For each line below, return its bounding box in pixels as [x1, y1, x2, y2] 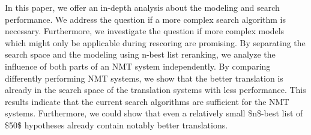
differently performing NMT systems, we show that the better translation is [5, 71, 283, 84]
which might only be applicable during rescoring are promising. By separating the [5, 36, 306, 49]
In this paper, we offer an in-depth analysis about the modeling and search [5, 1, 280, 13]
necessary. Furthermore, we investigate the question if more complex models [5, 25, 285, 37]
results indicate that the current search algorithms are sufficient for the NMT [5, 95, 289, 107]
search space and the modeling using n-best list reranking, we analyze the [5, 48, 276, 61]
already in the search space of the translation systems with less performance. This [5, 83, 306, 96]
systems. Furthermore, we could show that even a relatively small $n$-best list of [5, 107, 303, 119]
